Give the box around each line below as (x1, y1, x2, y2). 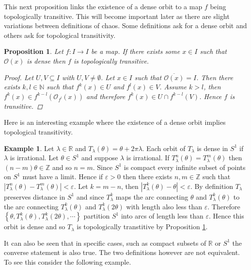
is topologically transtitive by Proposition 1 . (77, 221, 208, 232)
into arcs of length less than (121, 211, 204, 221)
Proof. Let (4, 72, 34, 82)
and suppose (81, 152, 118, 163)
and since (76, 191, 104, 202)
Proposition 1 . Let (4, 46, 63, 56)
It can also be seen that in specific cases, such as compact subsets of (4, 237, 206, 248)
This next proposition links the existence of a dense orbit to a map (4, 1, 203, 11)
